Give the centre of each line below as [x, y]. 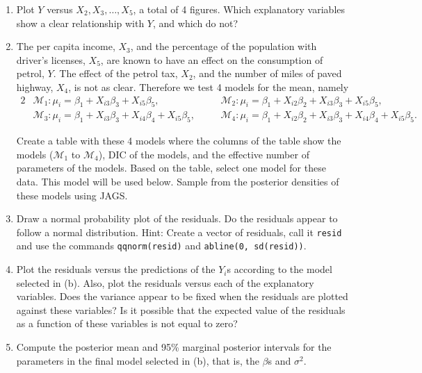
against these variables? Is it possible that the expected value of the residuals [181, 309]
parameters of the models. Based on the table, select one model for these [171, 168]
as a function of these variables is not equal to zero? [127, 323]
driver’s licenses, [51, 59]
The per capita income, [66, 46]
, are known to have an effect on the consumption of [212, 59]
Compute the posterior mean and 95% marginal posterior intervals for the [174, 347]
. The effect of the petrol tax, [115, 73]
